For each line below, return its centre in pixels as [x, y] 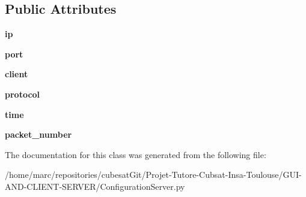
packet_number [38, 134]
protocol [23, 94]
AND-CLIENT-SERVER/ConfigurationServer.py [95, 186]
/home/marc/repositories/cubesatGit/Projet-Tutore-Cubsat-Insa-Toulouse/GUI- [153, 175]
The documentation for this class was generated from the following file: [136, 154]
